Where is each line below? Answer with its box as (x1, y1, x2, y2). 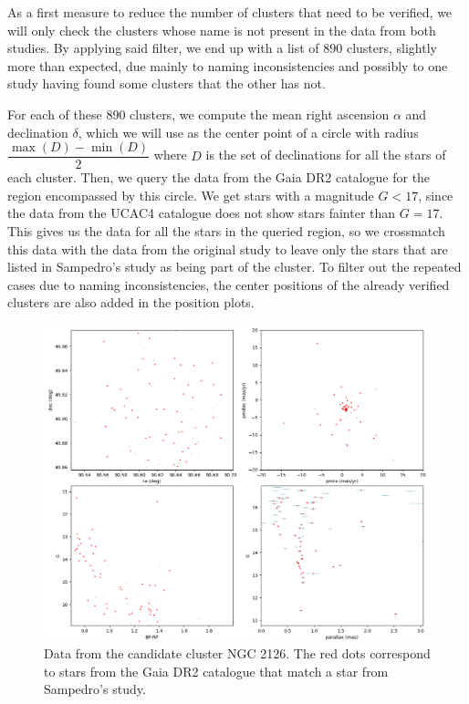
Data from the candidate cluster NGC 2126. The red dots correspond (44, 644, 431, 663)
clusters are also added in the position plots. (7, 293, 255, 312)
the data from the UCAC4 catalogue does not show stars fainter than (7, 203, 396, 223)
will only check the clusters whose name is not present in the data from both (7, 20, 436, 39)
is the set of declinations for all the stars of (205, 145, 446, 164)
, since (418, 185, 453, 204)
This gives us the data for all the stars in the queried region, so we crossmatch (7, 222, 445, 240)
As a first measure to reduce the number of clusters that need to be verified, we (7, 3, 453, 21)
